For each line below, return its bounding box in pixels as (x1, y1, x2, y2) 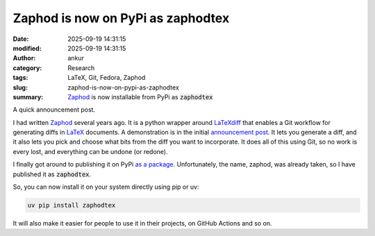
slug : (12, 83, 28, 92)
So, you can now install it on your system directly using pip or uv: (12, 183, 199, 191)
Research (67, 63, 95, 72)
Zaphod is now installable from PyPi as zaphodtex (67, 92, 213, 101)
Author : (12, 54, 36, 62)
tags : (12, 74, 28, 82)
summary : (12, 92, 44, 101)
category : (12, 63, 42, 72)
